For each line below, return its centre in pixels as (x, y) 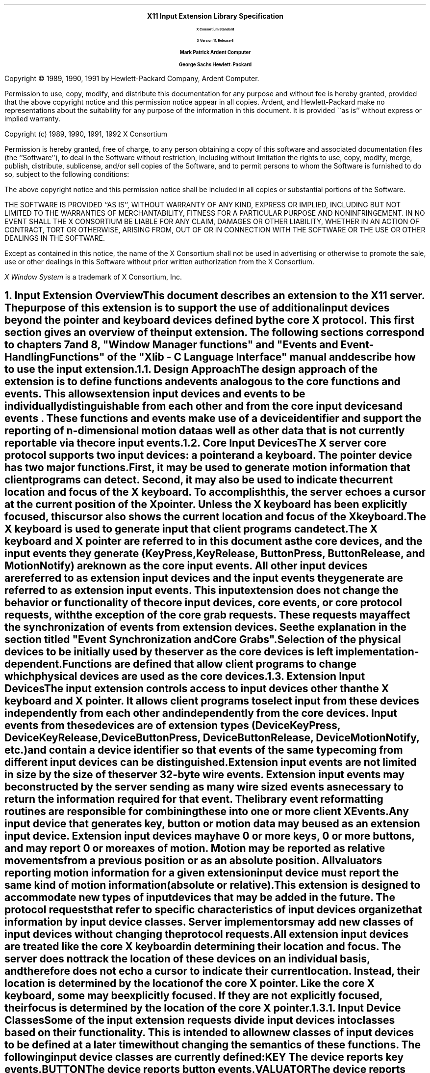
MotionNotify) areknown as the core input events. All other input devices (186, 566)
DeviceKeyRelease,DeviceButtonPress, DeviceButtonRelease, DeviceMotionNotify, (212, 738)
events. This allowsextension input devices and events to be (155, 394)
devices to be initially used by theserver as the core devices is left (169, 652)
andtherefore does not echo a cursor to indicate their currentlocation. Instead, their (213, 971)
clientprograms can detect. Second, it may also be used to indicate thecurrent (199, 480)
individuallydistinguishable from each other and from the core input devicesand (203, 406)
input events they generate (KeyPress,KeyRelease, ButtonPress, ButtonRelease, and (215, 554)
